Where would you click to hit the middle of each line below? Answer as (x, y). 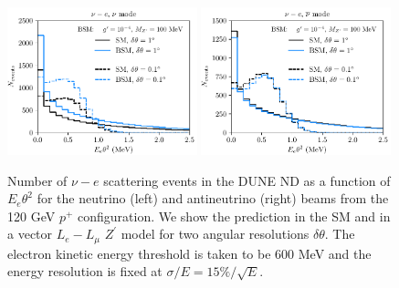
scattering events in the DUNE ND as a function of (247, 180)
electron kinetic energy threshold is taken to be (139, 253)
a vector (30, 234)
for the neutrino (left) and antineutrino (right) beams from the (213, 198)
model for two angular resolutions (215, 234)
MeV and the (335, 253)
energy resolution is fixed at (85, 271)
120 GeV (31, 216)
